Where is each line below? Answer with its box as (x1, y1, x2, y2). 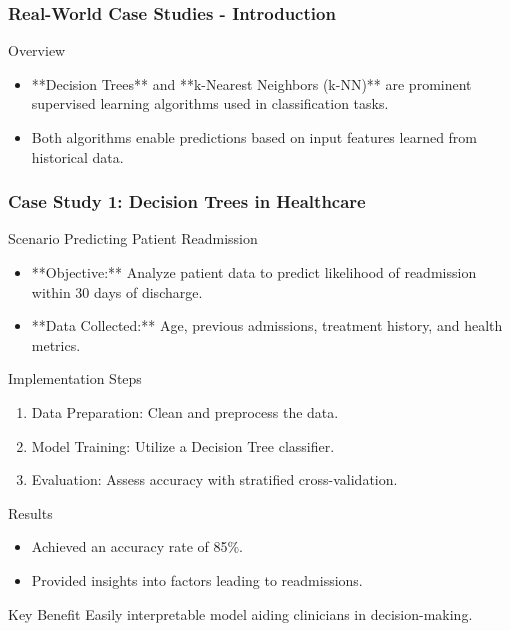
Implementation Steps (8, 368, 142, 389)
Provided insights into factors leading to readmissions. (31, 569, 363, 590)
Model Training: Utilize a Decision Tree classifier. (31, 435, 335, 456)
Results (8, 502, 53, 523)
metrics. (31, 334, 81, 355)
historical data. (31, 146, 124, 167)
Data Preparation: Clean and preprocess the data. (31, 401, 339, 422)
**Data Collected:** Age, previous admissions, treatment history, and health (31, 315, 503, 336)
